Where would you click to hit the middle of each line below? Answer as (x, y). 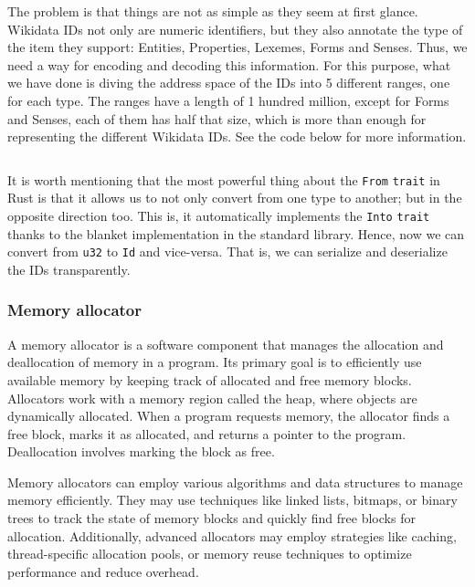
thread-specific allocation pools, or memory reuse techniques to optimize (210, 554)
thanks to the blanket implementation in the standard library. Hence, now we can (236, 233)
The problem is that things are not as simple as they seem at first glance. (213, 11)
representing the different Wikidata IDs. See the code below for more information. (237, 136)
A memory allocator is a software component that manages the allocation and (226, 344)
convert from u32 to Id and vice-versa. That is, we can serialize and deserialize (227, 252)
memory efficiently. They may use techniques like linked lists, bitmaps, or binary (232, 500)
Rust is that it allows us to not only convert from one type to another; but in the (235, 198)
